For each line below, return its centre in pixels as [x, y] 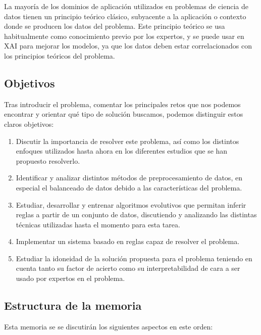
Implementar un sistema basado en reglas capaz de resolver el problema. [128, 241]
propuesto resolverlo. [48, 160]
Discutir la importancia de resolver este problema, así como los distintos [127, 141]
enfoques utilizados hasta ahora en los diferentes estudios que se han [122, 151]
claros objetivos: [29, 124]
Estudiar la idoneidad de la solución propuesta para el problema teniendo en [134, 258]
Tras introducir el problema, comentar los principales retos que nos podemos [122, 104]
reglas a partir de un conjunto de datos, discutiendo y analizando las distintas [136, 214]
